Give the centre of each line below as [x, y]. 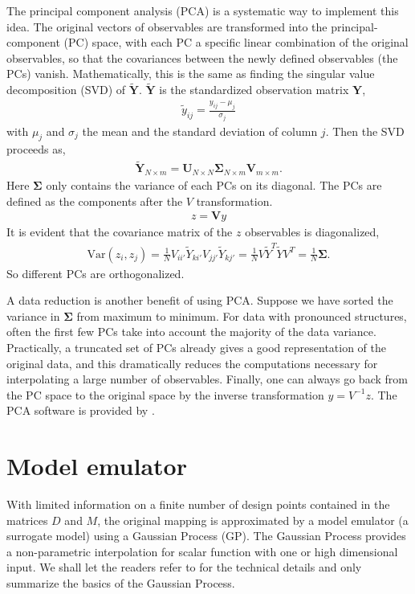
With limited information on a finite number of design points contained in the [198, 504]
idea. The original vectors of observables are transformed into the [167, 26]
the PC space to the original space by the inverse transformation [165, 394]
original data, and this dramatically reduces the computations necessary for [192, 363]
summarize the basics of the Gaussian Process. [121, 582]
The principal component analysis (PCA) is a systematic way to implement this [203, 10]
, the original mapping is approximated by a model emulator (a [253, 520]
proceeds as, [36, 149]
